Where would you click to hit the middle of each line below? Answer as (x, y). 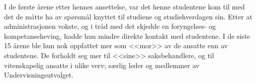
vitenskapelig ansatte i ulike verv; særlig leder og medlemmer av (102, 65)
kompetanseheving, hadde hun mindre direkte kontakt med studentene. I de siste (127, 36)
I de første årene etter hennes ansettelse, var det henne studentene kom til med (125, 6)
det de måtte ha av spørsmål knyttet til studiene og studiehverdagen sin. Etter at (128, 16)
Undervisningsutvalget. (39, 75)
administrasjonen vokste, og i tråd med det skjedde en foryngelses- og (110, 26)
